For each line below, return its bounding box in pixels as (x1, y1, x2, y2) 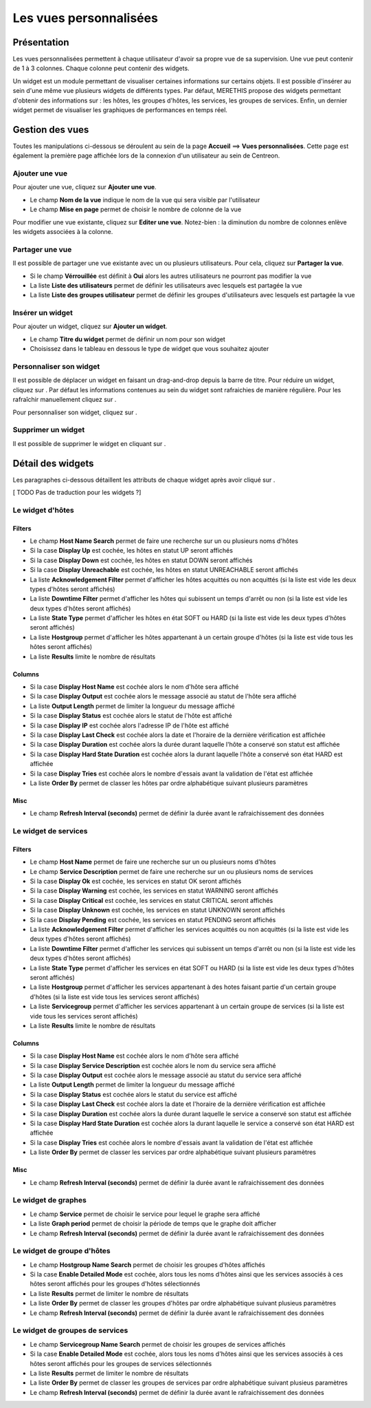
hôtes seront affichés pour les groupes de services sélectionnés (30, 1359, 212, 1367)
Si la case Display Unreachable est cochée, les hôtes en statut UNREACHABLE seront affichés (30, 566, 299, 574)
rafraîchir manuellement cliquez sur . (12, 396, 117, 404)
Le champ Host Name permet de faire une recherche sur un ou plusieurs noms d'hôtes (30, 857, 276, 866)
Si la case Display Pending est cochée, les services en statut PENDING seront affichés (30, 915, 276, 924)
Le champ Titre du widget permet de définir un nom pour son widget (30, 334, 226, 343)
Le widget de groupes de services (12, 1325, 128, 1335)
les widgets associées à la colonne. (12, 228, 113, 236)
